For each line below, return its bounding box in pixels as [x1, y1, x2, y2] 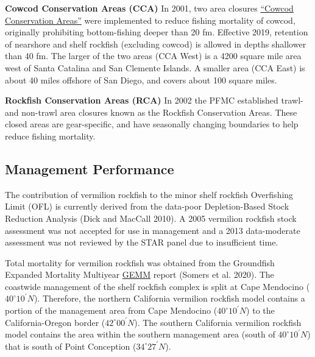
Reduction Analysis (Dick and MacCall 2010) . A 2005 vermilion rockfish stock [5, 211, 297, 224]
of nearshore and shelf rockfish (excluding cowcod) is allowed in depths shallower [5, 37, 306, 50]
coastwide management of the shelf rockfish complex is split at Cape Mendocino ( [5, 280, 310, 292]
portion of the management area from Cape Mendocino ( [5, 304, 218, 317]
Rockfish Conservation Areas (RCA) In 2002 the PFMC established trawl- [5, 94, 303, 107]
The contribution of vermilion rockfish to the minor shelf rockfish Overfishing [5, 188, 294, 200]
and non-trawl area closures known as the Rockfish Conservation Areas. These [5, 105, 297, 118]
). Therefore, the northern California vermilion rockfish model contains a [34, 292, 305, 305]
